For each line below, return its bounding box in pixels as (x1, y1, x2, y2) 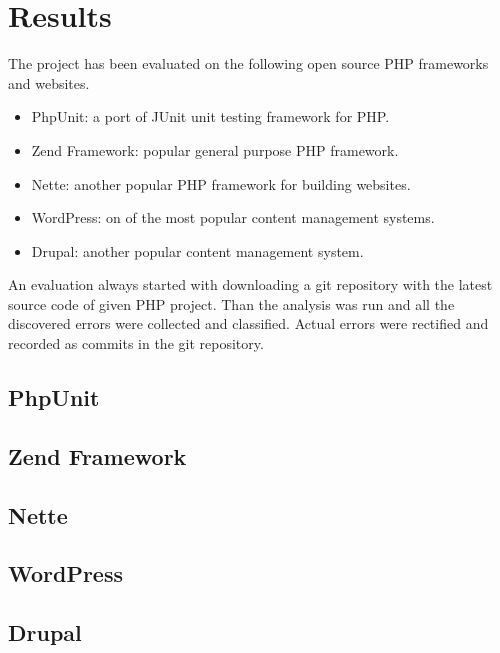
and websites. (8, 72, 90, 93)
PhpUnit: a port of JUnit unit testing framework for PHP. (31, 106, 390, 127)
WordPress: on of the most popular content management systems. (31, 207, 435, 228)
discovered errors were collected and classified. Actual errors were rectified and (8, 313, 489, 334)
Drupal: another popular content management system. (31, 240, 364, 261)
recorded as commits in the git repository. (8, 333, 264, 354)
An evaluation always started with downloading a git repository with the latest (8, 274, 493, 295)
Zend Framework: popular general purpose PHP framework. (31, 139, 399, 160)
